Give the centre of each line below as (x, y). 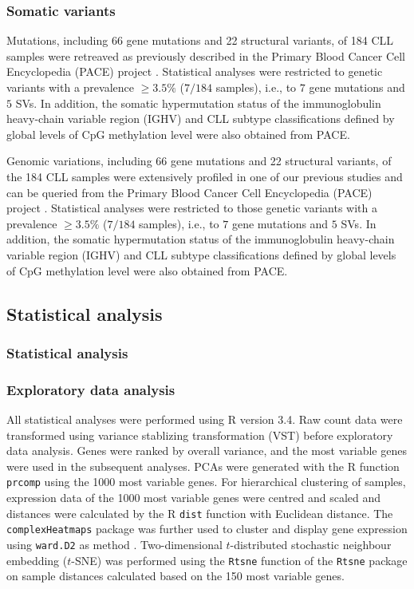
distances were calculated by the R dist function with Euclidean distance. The (200, 513)
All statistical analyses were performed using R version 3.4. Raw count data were (205, 419)
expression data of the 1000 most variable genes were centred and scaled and (194, 497)
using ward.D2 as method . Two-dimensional (114, 544)
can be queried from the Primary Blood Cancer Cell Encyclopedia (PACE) (189, 192)
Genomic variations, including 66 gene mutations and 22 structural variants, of (199, 161)
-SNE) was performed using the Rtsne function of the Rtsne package (239, 560)
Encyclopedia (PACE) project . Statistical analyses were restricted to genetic (195, 71)
